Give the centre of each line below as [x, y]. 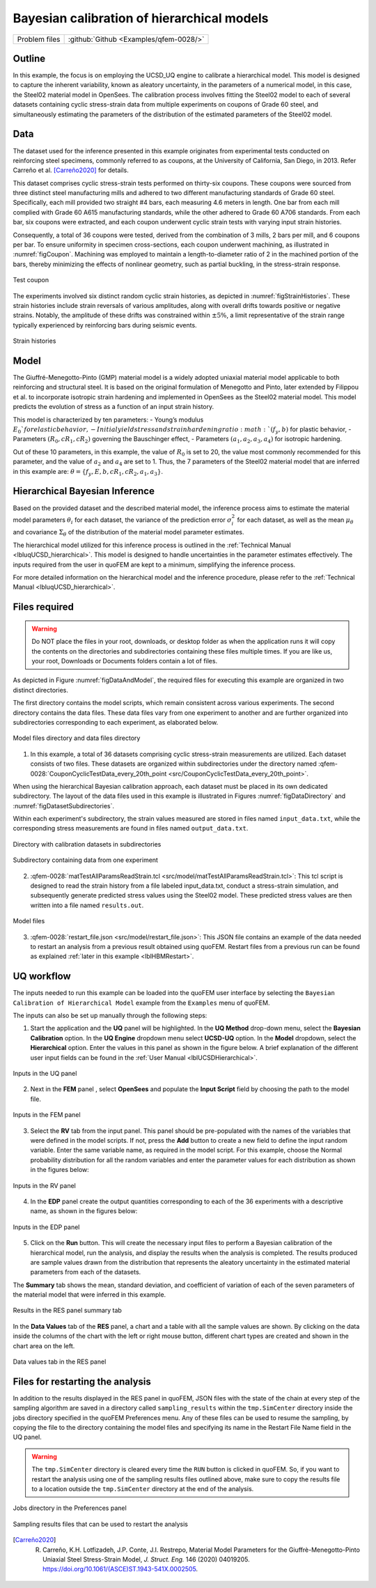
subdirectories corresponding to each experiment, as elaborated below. [116, 722]
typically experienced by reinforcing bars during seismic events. [105, 325]
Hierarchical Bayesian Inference [84, 491]
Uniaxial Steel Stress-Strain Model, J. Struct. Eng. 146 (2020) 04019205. [146, 1559]
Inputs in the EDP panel [46, 1227]
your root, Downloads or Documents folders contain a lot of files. [125, 661]
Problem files [39, 39]
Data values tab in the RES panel [60, 1362]
